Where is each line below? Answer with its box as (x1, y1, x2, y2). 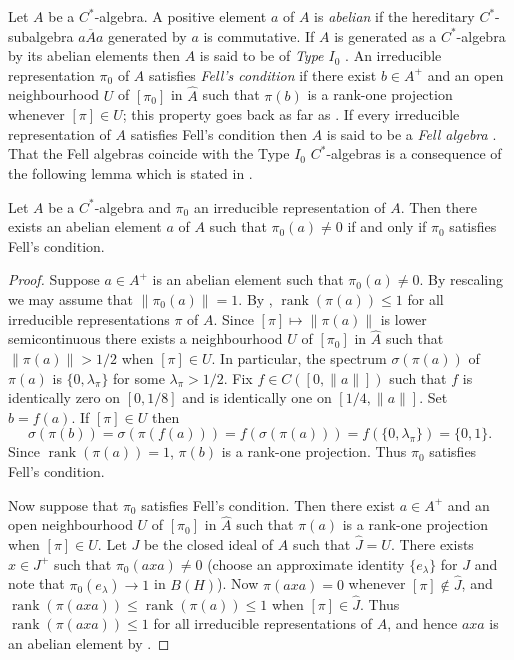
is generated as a (334, 25, 437, 46)
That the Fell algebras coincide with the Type (8, 143, 290, 164)
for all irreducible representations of (153, 613, 373, 634)
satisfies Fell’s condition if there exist (148, 64, 377, 85)
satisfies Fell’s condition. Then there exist (141, 494, 395, 515)
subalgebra (8, 25, 74, 46)
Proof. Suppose (8, 269, 100, 290)
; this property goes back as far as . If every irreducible (122, 104, 460, 125)
